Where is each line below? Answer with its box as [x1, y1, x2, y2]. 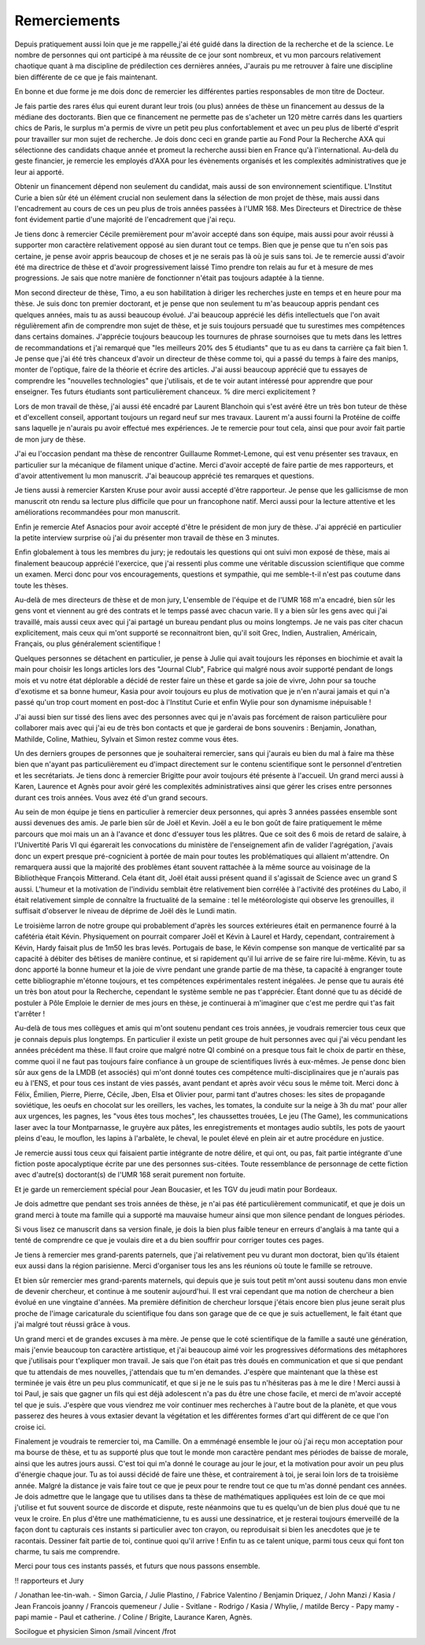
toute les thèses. [14, 580, 68, 590]
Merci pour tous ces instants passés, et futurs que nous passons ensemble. [14, 1562, 261, 1571]
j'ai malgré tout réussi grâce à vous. [14, 1320, 131, 1329]
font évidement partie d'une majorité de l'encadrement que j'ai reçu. [14, 215, 236, 224]
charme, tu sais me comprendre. [14, 1547, 120, 1556]
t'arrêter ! [14, 1009, 46, 1018]
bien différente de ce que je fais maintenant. [14, 72, 158, 82]
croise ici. [14, 1422, 46, 1432]
